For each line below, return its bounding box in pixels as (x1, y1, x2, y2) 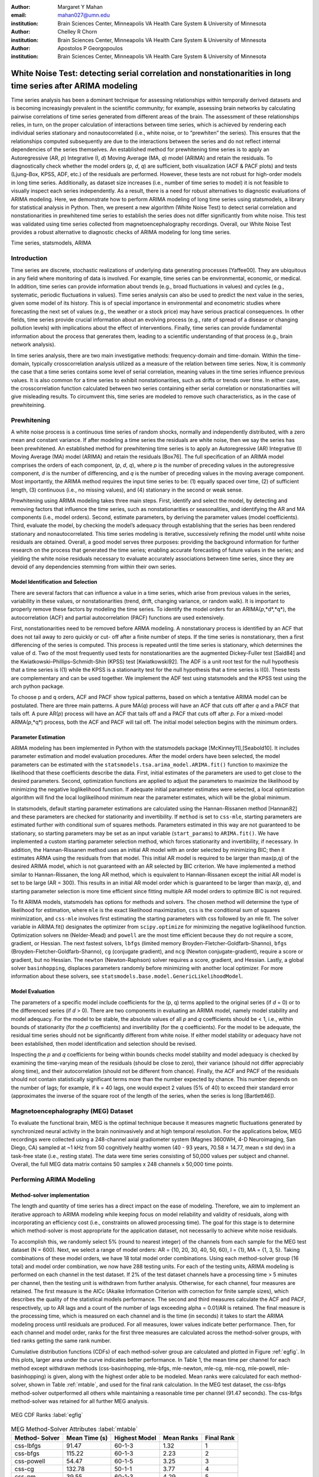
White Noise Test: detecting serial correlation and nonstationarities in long (11, 69, 291, 79)
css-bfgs (14, 1449, 40, 1458)
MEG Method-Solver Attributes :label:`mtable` (11, 1425, 138, 1433)
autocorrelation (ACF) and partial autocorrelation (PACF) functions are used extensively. (11, 614, 225, 621)
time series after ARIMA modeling (11, 80, 138, 91)
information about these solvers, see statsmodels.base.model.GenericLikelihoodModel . (11, 972, 243, 980)
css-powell (14, 1457, 45, 1465)
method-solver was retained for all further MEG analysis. (11, 1398, 149, 1405)
